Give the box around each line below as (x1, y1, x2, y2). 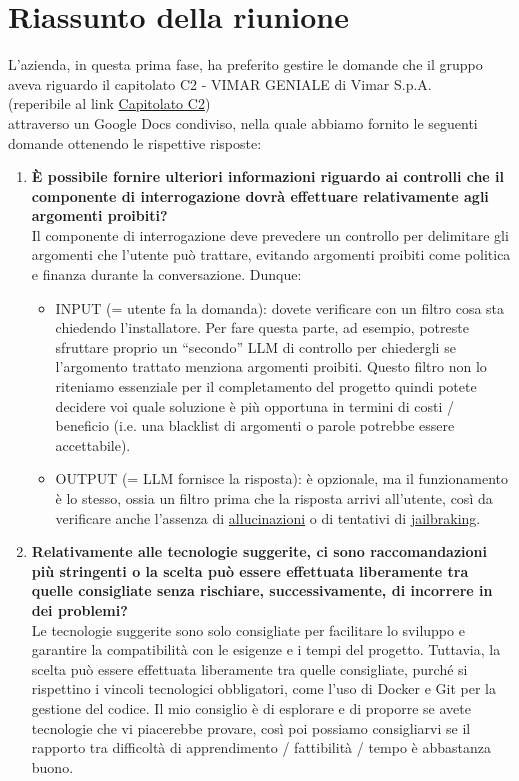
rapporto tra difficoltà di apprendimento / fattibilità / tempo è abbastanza (31, 737, 491, 758)
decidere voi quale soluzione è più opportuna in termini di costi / (55, 395, 455, 416)
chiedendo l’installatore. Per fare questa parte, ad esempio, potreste (55, 317, 469, 338)
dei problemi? (31, 599, 128, 620)
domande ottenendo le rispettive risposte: (8, 132, 262, 153)
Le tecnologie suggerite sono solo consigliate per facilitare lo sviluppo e (31, 619, 465, 640)
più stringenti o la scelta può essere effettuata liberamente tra (31, 560, 469, 581)
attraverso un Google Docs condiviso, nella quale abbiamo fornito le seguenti (8, 112, 478, 133)
